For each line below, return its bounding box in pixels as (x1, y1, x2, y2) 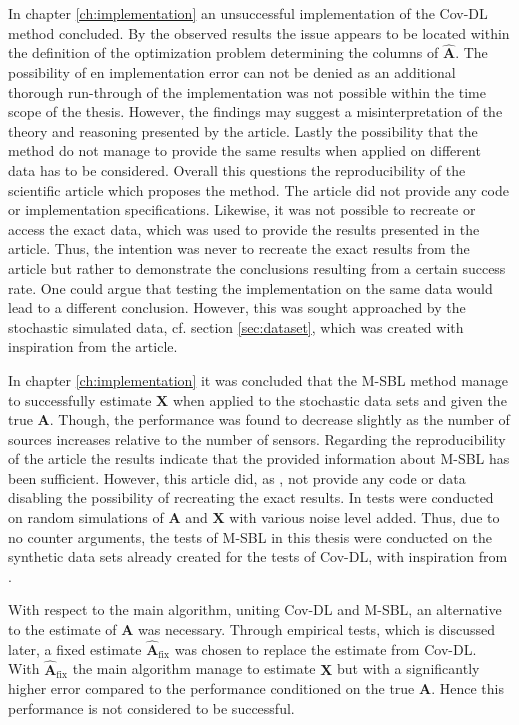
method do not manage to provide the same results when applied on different (8, 140, 481, 161)
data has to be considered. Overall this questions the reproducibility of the (8, 159, 466, 180)
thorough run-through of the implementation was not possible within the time (8, 81, 486, 102)
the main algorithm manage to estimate (72, 658, 316, 679)
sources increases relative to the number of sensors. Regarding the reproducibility (8, 428, 506, 449)
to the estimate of (8, 619, 117, 640)
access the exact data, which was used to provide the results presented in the (8, 218, 480, 239)
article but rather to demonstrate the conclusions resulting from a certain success (8, 257, 506, 278)
